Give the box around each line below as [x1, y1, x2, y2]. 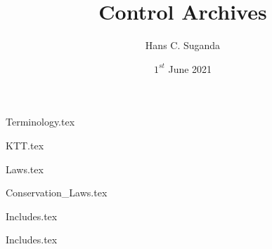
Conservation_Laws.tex [6, 185, 108, 200]
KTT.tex [6, 137, 44, 152]
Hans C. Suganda [145, 38, 221, 53]
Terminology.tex [6, 114, 75, 129]
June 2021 [168, 61, 212, 76]
